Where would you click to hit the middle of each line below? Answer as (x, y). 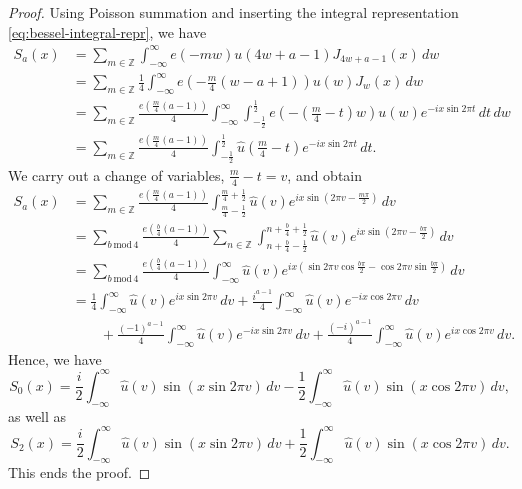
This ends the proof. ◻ (79, 472)
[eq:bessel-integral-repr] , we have (107, 31)
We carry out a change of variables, (116, 174)
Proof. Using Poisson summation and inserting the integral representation (233, 12)
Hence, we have (55, 358)
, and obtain (325, 174)
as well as (37, 415)
